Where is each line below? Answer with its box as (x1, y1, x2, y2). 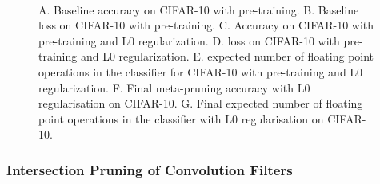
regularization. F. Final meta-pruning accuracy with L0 (38, 79, 310, 96)
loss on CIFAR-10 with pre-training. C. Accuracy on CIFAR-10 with (38, 17, 374, 33)
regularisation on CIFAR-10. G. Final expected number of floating (38, 95, 363, 112)
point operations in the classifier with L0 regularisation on (38, 110, 324, 127)
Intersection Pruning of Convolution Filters (6, 159, 293, 179)
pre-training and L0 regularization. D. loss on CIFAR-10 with (38, 32, 340, 49)
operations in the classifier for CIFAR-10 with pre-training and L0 (38, 63, 363, 80)
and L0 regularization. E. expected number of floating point (80, 48, 374, 65)
